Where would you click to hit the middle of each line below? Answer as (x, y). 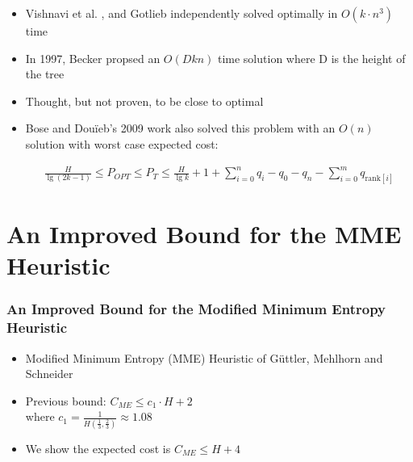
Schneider (49, 374)
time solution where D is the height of (311, 58)
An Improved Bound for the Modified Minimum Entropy (196, 309)
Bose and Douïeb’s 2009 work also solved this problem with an (180, 128)
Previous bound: (66, 400)
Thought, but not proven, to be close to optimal (144, 101)
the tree (45, 74)
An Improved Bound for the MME (204, 234)
